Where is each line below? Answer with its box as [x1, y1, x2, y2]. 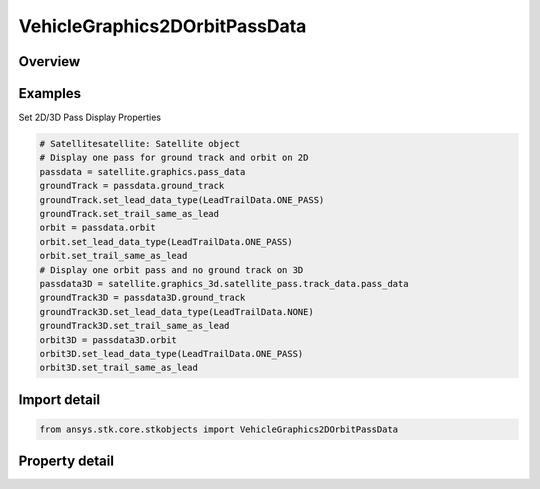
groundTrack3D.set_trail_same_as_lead [39, 320, 230, 332]
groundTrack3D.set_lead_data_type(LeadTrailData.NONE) [39, 306, 314, 317]
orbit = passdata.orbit [39, 222, 157, 234]
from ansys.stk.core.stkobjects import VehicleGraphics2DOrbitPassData [39, 423, 399, 435]
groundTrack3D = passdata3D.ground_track [39, 292, 246, 304]
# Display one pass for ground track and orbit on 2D [39, 152, 309, 164]
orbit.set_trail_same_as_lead [39, 250, 188, 262]
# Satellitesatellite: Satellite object [39, 138, 240, 150]
